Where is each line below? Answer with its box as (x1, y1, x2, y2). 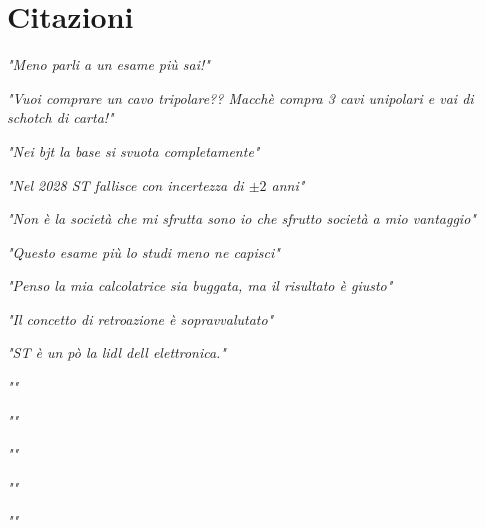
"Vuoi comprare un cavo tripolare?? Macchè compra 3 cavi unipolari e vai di (7, 87, 474, 108)
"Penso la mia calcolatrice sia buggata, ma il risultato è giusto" (7, 275, 393, 296)
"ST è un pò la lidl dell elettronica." (7, 342, 226, 363)
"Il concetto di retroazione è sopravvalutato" (7, 308, 274, 329)
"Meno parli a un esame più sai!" (7, 54, 210, 75)
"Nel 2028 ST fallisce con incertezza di (7, 174, 244, 195)
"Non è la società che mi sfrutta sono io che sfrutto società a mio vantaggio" (7, 208, 476, 229)
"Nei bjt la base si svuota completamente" (7, 140, 260, 161)
